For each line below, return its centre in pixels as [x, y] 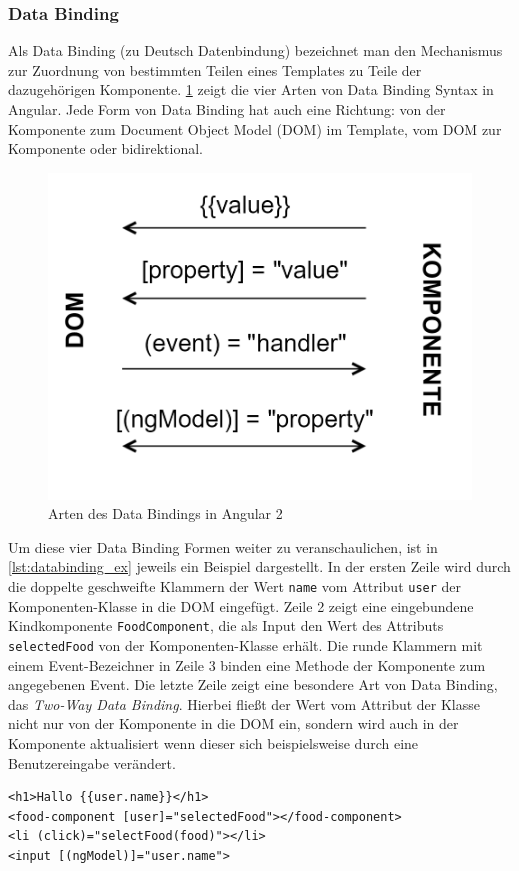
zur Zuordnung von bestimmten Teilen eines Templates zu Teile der [215, 69]
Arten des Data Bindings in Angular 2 [165, 513]
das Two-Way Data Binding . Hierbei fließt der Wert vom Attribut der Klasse [244, 703]
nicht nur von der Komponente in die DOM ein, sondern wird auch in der [233, 723]
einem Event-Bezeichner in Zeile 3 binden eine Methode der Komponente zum [247, 664]
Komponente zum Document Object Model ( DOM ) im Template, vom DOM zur [255, 128]
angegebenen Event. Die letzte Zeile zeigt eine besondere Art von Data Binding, [253, 684]
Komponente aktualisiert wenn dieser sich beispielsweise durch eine [213, 743]
